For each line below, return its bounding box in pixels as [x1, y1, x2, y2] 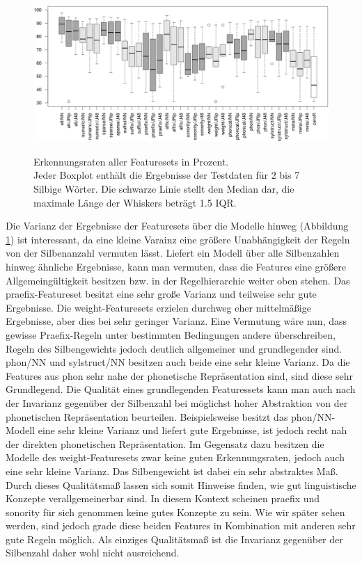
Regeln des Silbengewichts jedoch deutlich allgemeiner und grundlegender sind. [6, 341, 343, 355]
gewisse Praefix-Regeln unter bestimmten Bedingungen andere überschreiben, [6, 327, 336, 342]
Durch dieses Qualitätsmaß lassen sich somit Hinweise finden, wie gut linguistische [6, 477, 356, 492]
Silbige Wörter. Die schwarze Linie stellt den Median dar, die [33, 182, 294, 196]
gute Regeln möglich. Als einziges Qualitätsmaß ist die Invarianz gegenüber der [6, 531, 343, 546]
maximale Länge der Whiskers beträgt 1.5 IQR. [33, 195, 237, 209]
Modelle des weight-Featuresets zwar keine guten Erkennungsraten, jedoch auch [6, 450, 345, 465]
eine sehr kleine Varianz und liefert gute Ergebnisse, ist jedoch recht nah [38, 423, 347, 437]
